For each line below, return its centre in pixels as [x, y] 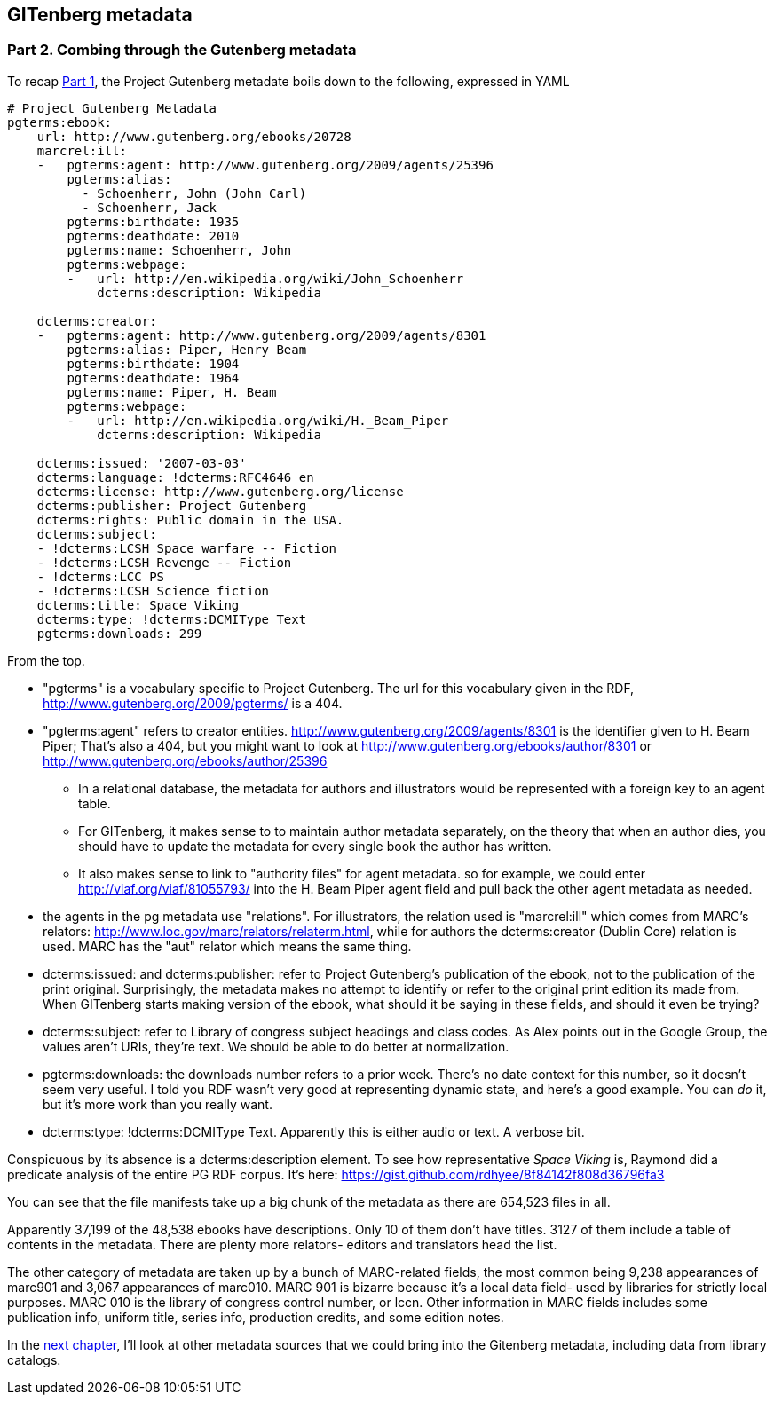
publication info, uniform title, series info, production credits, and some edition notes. [256, 1317]
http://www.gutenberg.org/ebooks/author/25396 [185, 760]
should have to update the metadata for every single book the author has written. [315, 846]
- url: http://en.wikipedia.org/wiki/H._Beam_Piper [258, 420]
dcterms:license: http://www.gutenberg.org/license [220, 491]
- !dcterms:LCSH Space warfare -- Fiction [186, 548]
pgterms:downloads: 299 [119, 633]
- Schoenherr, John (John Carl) [194, 193]
